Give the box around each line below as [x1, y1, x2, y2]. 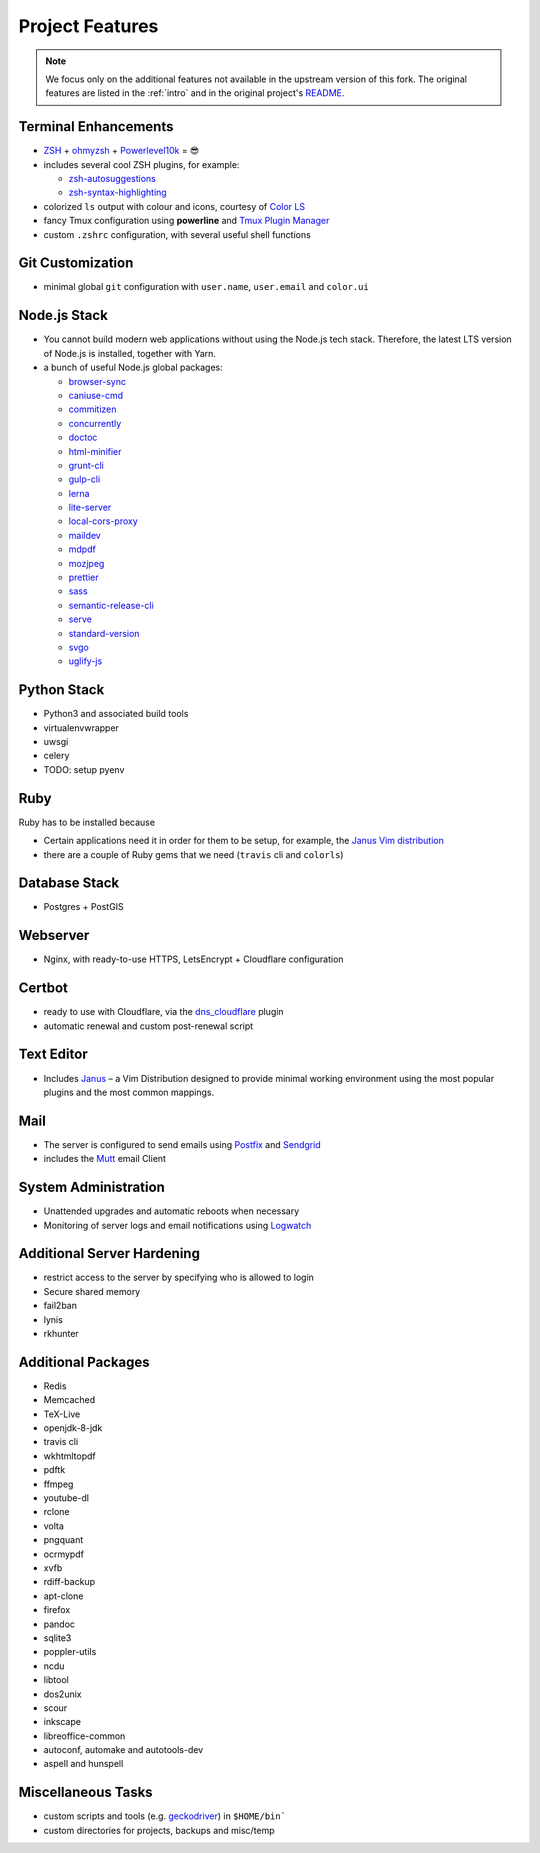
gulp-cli [68, 473, 101, 485]
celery [43, 750, 70, 762]
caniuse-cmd [68, 389, 124, 401]
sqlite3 [43, 1631, 72, 1644]
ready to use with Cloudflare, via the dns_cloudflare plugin [43, 1006, 284, 1018]
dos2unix [43, 1688, 82, 1700]
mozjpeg [68, 557, 105, 569]
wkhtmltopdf [43, 1450, 97, 1462]
